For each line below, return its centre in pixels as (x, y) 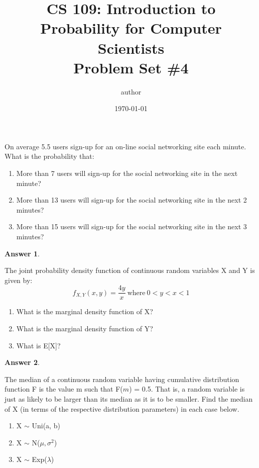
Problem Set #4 (131, 67)
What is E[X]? (38, 345)
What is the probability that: (49, 156)
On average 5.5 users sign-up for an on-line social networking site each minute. (125, 146)
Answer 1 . (22, 253)
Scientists (131, 48)
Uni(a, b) (46, 426)
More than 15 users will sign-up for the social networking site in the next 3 (132, 226)
